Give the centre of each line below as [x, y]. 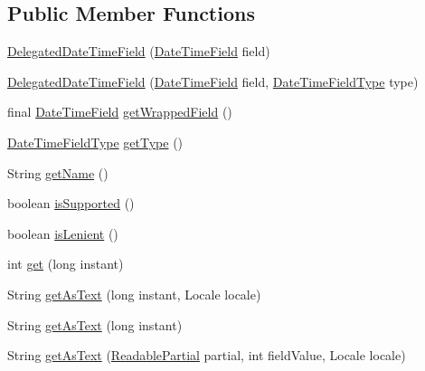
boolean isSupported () [71, 203]
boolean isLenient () [63, 233]
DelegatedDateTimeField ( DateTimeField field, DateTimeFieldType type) [213, 81]
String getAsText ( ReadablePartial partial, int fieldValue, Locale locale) [207, 355]
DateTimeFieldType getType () [95, 142]
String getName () [58, 172]
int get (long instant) [66, 264]
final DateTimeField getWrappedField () [120, 112]
